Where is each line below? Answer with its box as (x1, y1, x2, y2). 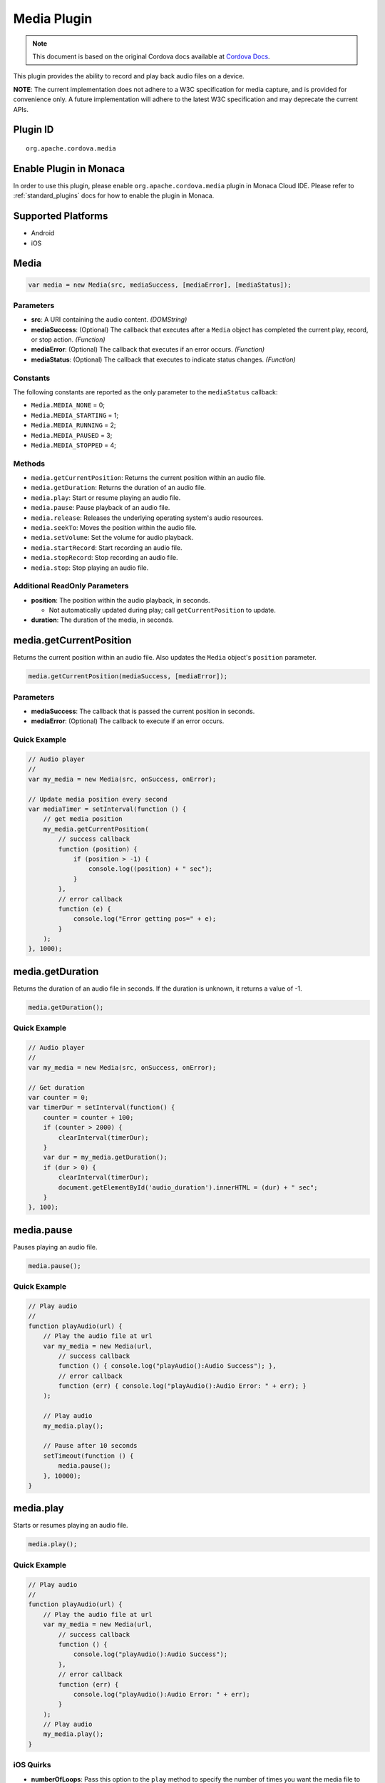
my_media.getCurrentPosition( (43, 824, 149, 833)
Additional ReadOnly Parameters (13, 581, 129, 591)
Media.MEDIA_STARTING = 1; (31, 411, 119, 419)
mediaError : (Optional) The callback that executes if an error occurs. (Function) (31, 345, 265, 354)
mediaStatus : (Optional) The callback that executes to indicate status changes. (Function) (31, 355, 296, 364)
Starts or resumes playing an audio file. (13, 1521, 128, 1530)
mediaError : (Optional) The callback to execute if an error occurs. (31, 717, 225, 725)
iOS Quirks (13, 1760, 51, 1770)
